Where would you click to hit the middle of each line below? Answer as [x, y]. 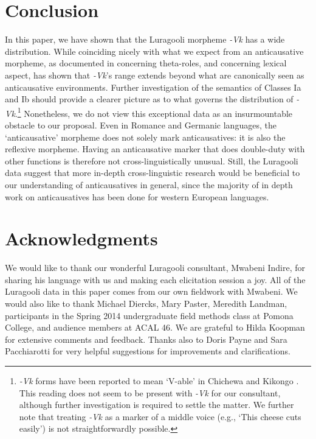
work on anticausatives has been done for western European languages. [137, 196]
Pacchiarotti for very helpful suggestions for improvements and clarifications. [148, 351]
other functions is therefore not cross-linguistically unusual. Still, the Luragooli [152, 160]
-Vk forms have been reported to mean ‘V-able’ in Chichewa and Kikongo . [159, 380]
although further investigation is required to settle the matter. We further [156, 405]
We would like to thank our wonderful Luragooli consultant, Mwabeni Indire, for [155, 268]
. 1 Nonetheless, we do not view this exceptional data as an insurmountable [154, 112]
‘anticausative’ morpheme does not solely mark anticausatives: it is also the [145, 137]
